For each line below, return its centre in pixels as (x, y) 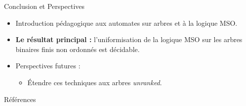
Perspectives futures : (48, 66)
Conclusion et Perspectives (44, 6)
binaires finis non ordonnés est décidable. (78, 49)
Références (20, 99)
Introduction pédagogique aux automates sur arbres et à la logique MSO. (126, 23)
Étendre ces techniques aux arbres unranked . (95, 82)
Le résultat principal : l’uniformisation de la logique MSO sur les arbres (129, 39)
